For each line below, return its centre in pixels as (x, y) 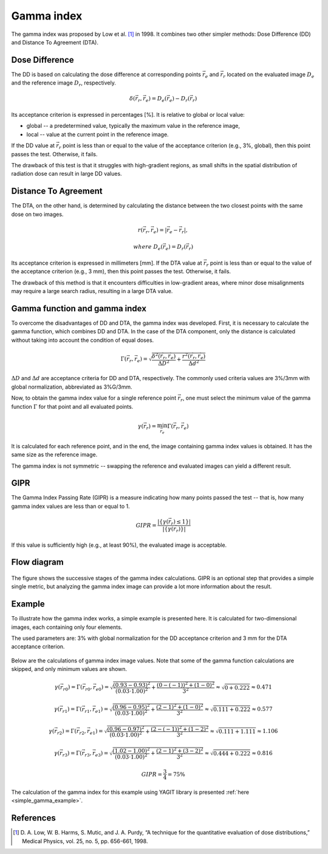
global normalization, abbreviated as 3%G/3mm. (72, 387)
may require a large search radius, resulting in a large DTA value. (92, 291)
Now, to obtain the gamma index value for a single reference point (94, 398)
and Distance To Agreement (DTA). (55, 42)
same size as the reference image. (54, 455)
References (33, 818)
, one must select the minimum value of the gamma (247, 398)
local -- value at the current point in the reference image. (98, 134)
